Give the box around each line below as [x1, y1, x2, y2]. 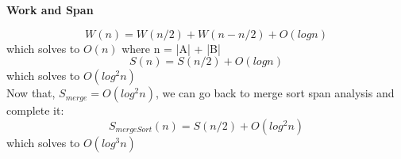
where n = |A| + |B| [121, 40, 221, 56]
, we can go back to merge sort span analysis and [155, 85, 395, 101]
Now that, [6, 85, 56, 101]
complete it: [6, 102, 64, 119]
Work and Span [6, 2, 94, 17]
